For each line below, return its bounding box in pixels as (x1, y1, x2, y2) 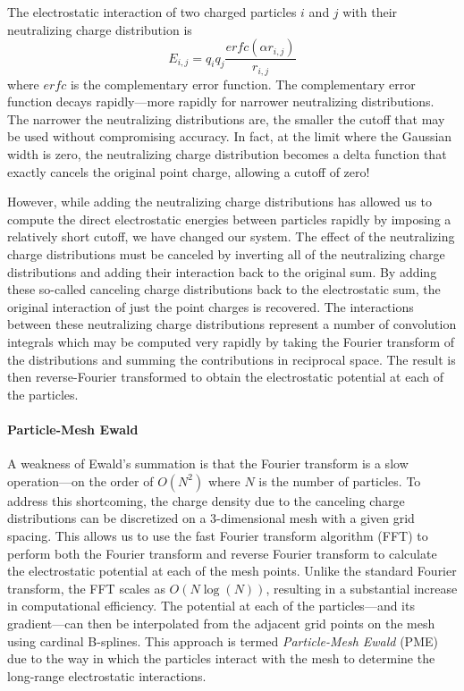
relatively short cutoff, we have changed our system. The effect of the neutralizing (7, 227, 455, 246)
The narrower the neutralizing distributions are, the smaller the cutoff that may (7, 109, 445, 128)
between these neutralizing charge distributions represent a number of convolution (7, 315, 457, 333)
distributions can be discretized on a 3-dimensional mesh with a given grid (7, 509, 415, 527)
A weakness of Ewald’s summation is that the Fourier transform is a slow (7, 454, 409, 473)
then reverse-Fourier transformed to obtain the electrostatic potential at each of (7, 367, 443, 386)
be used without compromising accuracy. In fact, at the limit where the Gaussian (7, 127, 452, 146)
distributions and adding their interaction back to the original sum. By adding (7, 262, 437, 281)
